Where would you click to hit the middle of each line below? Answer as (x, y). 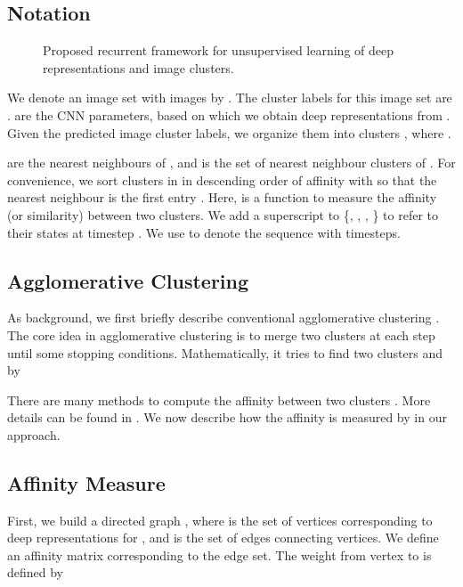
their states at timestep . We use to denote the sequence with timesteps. (204, 232)
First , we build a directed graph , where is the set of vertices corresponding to (220, 520)
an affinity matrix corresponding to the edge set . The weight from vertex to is (219, 554)
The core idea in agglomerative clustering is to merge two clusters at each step (221, 334)
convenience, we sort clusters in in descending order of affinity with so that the (222, 179)
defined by (36, 572)
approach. (34, 434)
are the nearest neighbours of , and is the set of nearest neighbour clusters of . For (231, 163)
